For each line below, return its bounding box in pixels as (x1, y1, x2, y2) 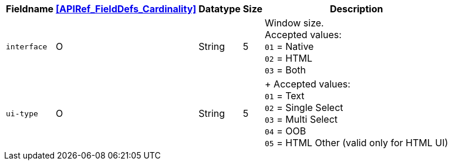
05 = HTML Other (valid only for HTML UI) (265, 137, 448, 149)
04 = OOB (265, 125, 306, 137)
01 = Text (265, 90, 305, 102)
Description (329, 3, 383, 15)
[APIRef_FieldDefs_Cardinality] (56, 3, 197, 15)
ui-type (6, 109, 38, 118)
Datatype (198, 3, 241, 15)
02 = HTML (265, 52, 312, 64)
